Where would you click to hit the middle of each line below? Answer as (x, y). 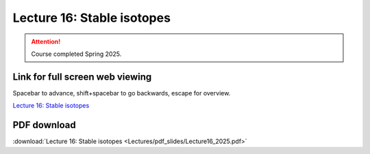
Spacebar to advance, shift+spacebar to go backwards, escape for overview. (122, 93)
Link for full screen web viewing (82, 77)
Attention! (46, 42)
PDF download (45, 125)
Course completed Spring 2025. (76, 54)
